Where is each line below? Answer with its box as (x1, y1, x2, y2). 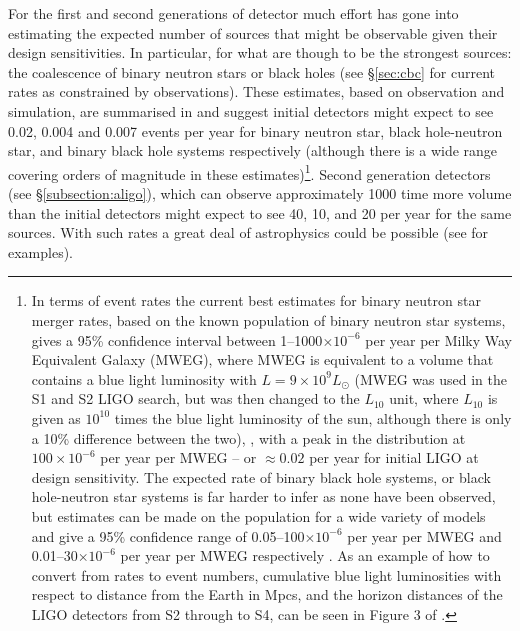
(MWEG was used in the (354, 368, 507, 389)
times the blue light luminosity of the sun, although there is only (114, 407, 512, 428)
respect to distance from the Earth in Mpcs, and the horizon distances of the (31, 584, 503, 605)
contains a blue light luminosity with (31, 368, 257, 389)
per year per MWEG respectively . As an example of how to (120, 545, 490, 566)
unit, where (389, 388, 459, 409)
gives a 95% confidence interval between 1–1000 (31, 329, 323, 350)
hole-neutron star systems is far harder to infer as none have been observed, (31, 486, 496, 507)
